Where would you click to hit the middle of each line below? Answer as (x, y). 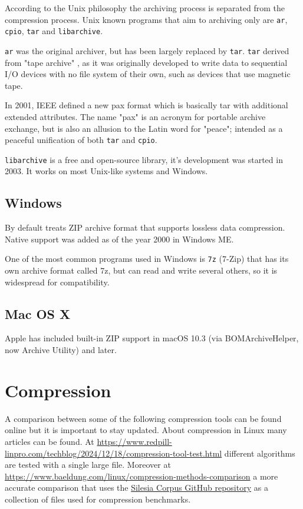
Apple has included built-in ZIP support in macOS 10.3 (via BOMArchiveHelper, (152, 338)
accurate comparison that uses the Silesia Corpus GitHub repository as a (136, 488)
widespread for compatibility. (57, 282)
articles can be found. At (50, 441)
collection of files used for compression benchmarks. (98, 499)
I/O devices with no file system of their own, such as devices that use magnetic (148, 74)
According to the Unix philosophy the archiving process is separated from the (145, 8)
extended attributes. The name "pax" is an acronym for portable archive (135, 116)
